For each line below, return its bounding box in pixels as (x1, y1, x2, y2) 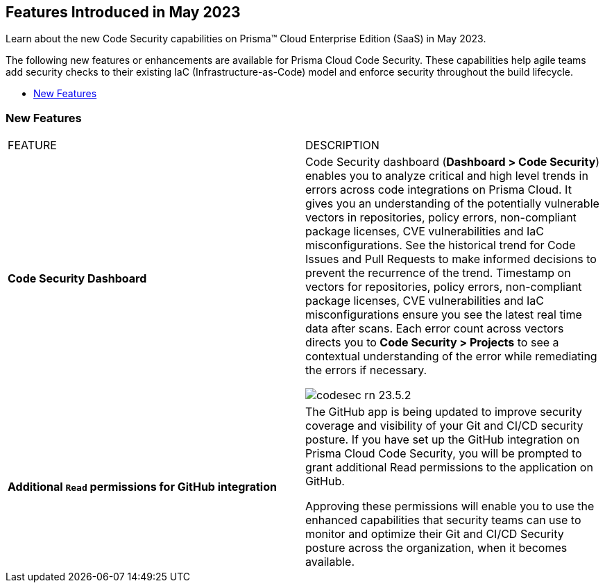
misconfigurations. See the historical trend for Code (305, 238, 576, 253)
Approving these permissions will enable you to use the (305, 499, 595, 514)
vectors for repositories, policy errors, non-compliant (305, 280, 582, 294)
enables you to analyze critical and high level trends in (305, 169, 588, 183)
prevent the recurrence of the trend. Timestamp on (305, 266, 571, 280)
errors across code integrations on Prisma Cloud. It (305, 183, 572, 197)
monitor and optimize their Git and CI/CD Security (305, 527, 564, 541)
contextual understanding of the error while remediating (305, 349, 597, 364)
